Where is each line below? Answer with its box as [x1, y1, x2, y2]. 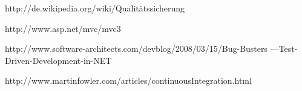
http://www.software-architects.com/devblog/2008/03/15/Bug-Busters [5, 42, 268, 55]
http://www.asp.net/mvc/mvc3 [5, 22, 121, 34]
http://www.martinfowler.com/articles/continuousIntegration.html [5, 74, 252, 87]
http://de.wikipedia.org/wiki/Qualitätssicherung [5, 2, 185, 14]
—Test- [270, 42, 298, 55]
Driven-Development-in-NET [5, 54, 112, 66]
